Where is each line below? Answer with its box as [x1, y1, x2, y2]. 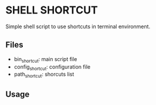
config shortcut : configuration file [13, 63, 91, 72]
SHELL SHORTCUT [5, 4, 98, 17]
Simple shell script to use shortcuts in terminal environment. [5, 23, 151, 30]
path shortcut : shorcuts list [13, 71, 74, 79]
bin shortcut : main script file [13, 55, 77, 64]
